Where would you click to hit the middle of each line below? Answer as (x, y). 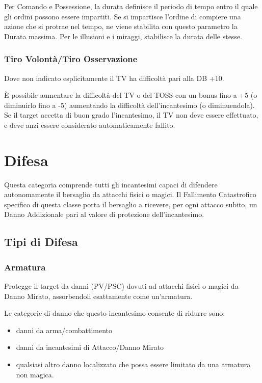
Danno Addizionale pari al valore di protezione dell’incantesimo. (104, 214)
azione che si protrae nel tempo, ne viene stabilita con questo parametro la (121, 26)
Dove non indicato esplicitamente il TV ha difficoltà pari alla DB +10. (114, 78)
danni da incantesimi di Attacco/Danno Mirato (90, 347)
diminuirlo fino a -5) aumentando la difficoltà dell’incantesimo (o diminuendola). (129, 105)
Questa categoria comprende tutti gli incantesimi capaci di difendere (111, 184)
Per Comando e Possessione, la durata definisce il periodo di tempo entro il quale (131, 6)
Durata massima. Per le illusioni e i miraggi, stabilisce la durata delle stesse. (123, 36)
